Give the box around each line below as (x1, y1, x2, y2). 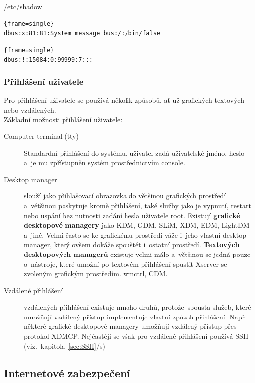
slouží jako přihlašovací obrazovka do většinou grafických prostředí (24, 191, 226, 201)
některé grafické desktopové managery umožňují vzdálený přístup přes (24, 321, 237, 331)
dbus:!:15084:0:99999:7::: (4, 56, 93, 64)
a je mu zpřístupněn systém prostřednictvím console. (24, 157, 185, 168)
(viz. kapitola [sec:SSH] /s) (24, 340, 105, 351)
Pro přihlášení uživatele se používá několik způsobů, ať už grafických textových (4, 95, 244, 105)
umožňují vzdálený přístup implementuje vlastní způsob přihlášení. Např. (24, 311, 247, 321)
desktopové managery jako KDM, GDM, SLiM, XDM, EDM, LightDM (24, 220, 250, 230)
